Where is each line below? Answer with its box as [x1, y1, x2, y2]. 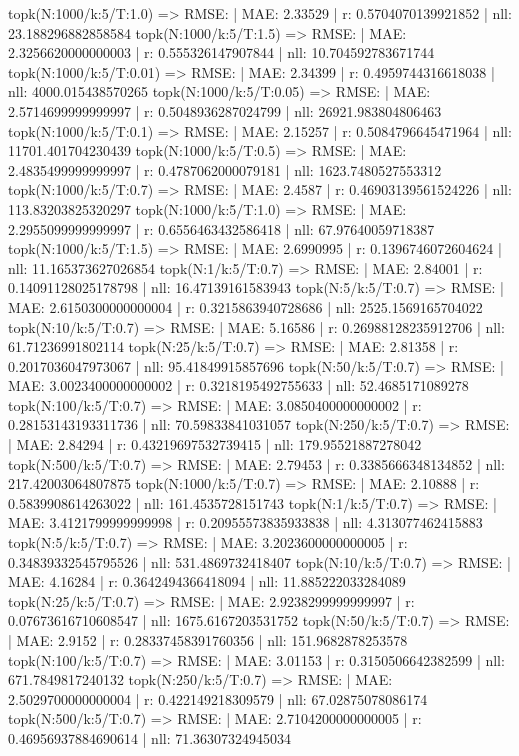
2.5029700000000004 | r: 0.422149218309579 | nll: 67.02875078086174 [8, 688, 428, 709]
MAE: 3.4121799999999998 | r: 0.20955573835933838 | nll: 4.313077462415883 [8, 512, 483, 533]
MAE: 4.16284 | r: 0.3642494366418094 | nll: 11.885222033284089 [8, 571, 406, 592]
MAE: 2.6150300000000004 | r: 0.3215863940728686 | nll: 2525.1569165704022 [8, 296, 483, 317]
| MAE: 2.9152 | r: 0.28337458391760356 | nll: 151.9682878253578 [8, 630, 408, 650]
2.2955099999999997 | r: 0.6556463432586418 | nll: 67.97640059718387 [8, 218, 435, 239]
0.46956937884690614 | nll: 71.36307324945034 [8, 727, 292, 748]
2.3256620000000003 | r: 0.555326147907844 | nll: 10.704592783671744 [8, 42, 435, 63]
